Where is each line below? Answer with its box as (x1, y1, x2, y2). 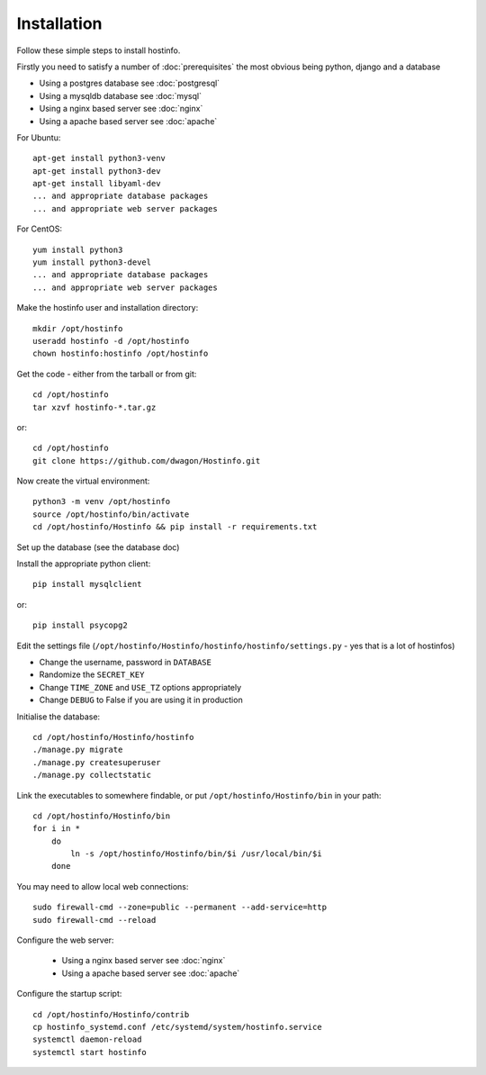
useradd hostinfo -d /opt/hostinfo (32, 336, 190, 346)
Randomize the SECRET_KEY (39, 669, 145, 680)
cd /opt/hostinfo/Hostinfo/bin (32, 810, 171, 821)
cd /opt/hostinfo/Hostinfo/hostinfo (32, 732, 194, 742)
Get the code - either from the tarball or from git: (16, 368, 197, 379)
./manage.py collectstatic (32, 770, 152, 781)
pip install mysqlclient (32, 579, 142, 590)
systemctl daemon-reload (32, 1034, 142, 1044)
